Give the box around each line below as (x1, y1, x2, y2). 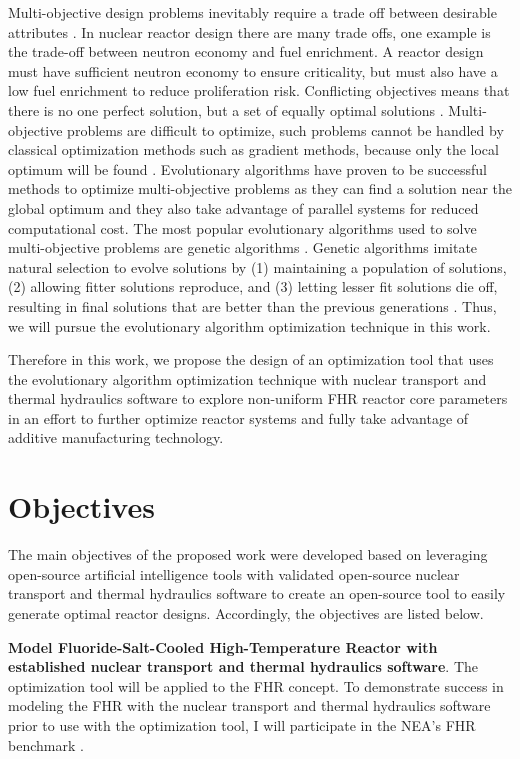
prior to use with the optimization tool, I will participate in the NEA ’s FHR (8, 714, 476, 735)
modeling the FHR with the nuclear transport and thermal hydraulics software (8, 695, 491, 716)
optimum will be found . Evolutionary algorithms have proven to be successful (8, 158, 487, 179)
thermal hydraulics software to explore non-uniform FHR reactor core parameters (8, 388, 508, 409)
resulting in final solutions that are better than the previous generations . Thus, (8, 295, 497, 316)
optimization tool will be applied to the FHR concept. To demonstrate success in (8, 675, 504, 696)
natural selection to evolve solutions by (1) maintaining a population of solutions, (8, 256, 507, 277)
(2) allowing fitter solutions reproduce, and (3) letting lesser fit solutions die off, (8, 276, 498, 297)
